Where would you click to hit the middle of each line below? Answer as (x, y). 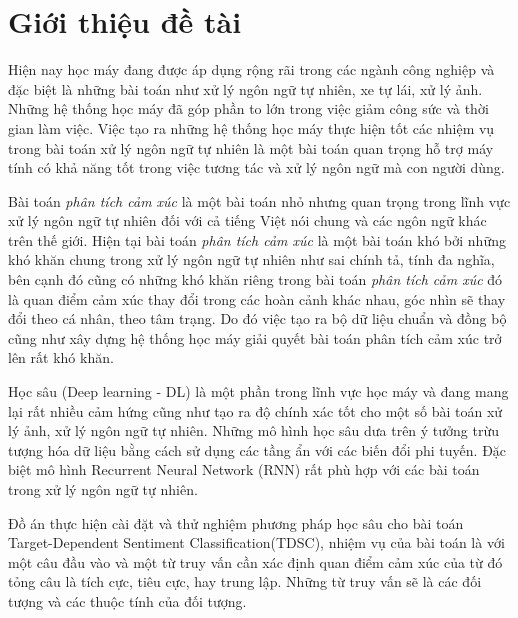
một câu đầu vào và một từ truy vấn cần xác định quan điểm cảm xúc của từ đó (255, 561)
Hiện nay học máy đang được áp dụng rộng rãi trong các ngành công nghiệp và (251, 69)
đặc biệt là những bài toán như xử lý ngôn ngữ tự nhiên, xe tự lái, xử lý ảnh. (245, 88)
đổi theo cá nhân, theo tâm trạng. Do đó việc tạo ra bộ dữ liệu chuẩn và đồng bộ (257, 318)
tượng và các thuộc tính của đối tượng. (127, 600)
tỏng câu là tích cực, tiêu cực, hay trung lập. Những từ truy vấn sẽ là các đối (245, 581)
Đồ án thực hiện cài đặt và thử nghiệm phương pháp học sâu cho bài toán (236, 522)
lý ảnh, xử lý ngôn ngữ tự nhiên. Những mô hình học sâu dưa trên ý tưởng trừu (254, 430)
